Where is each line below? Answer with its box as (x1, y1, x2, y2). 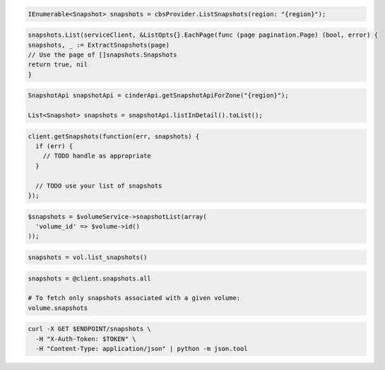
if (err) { (35, 142, 73, 150)
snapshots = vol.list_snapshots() (28, 253, 148, 261)
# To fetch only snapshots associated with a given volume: (28, 294, 241, 302)
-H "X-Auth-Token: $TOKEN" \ (35, 335, 137, 342)
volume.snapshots (28, 304, 88, 312)
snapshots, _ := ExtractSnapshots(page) (28, 41, 170, 49)
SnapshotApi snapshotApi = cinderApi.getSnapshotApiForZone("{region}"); (28, 92, 289, 100)
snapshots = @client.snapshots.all (28, 274, 151, 282)
